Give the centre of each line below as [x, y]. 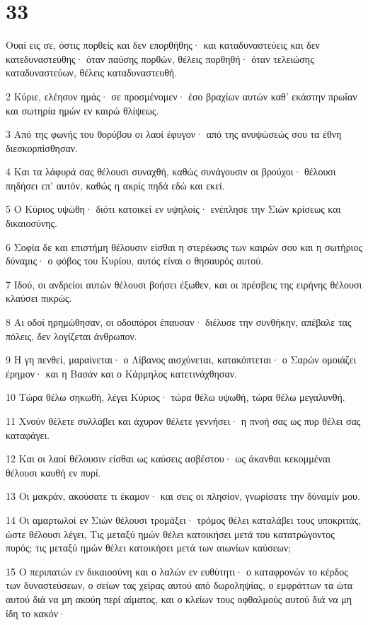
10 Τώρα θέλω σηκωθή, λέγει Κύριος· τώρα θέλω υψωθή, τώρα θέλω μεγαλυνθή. [176, 397]
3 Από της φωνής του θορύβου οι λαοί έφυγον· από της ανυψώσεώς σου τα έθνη [174, 134]
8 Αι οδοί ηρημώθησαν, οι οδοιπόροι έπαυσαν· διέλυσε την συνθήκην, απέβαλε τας [179, 322]
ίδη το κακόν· [36, 613]
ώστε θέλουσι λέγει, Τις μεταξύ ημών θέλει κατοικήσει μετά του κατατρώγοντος [170, 533]
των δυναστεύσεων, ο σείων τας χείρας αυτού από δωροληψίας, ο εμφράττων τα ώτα [179, 585]
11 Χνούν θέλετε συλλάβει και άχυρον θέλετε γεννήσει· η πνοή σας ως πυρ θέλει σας [183, 421]
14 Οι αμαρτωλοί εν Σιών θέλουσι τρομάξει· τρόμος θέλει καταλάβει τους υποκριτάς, [184, 519]
